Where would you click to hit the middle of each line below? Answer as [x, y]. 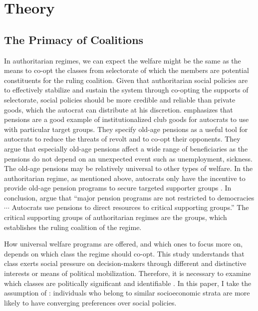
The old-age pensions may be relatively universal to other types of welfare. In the [129, 168]
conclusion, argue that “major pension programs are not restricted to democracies [129, 197]
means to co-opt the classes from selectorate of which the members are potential [127, 70]
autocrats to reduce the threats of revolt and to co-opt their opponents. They [122, 139]
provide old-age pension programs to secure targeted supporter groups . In [118, 188]
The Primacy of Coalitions [74, 39]
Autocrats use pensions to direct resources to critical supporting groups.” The [130, 207]
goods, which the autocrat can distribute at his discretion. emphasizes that [119, 109]
